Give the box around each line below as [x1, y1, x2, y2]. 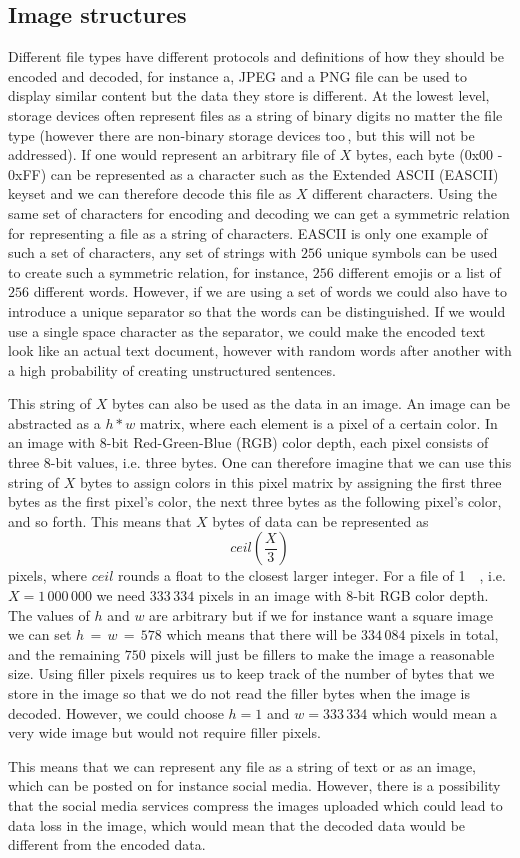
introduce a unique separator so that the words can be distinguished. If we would [8, 300, 506, 321]
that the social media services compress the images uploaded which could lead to [8, 794, 503, 815]
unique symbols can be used [326, 242, 498, 263]
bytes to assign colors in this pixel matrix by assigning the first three [79, 471, 502, 492]
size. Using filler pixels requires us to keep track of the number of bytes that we [8, 663, 495, 684]
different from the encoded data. [8, 834, 206, 855]
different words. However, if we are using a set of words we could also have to [33, 281, 508, 302]
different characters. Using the [312, 183, 497, 204]
